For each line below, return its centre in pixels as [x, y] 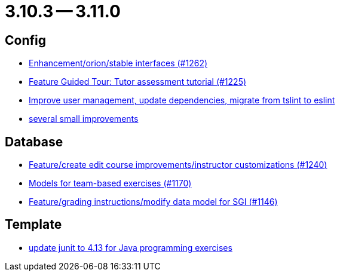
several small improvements [84, 119]
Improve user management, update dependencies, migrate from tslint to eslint [182, 100]
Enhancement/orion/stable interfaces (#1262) [118, 63]
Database [34, 142]
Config [25, 40]
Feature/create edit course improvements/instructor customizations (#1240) [178, 165]
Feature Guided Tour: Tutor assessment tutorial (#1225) [138, 82]
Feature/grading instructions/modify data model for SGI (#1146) [153, 202]
